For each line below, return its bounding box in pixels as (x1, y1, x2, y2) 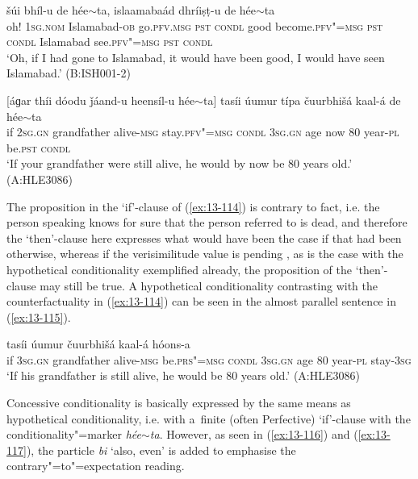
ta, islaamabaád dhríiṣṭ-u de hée (97, 2, 257, 18)
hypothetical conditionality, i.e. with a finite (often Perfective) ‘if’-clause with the (6, 410, 411, 427)
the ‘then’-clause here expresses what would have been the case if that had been (6, 229, 402, 246)
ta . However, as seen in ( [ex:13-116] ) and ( (149, 426, 358, 443)
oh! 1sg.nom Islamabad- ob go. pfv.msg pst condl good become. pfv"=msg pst (6, 17, 383, 34)
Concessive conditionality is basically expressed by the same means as (6, 394, 351, 411)
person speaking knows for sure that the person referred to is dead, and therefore (6, 214, 408, 231)
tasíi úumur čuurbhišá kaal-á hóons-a (6, 335, 190, 352)
